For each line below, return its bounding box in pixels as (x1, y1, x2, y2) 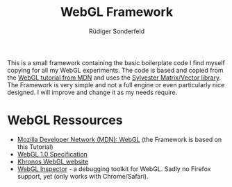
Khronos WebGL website (17, 157, 89, 166)
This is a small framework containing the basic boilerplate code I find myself (7, 58, 226, 66)
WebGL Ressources (7, 112, 123, 128)
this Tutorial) (17, 143, 53, 151)
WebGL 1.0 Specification (17, 150, 88, 158)
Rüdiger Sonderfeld (89, 27, 144, 35)
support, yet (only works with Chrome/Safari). (17, 172, 149, 180)
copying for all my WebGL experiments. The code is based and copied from (7, 66, 224, 74)
